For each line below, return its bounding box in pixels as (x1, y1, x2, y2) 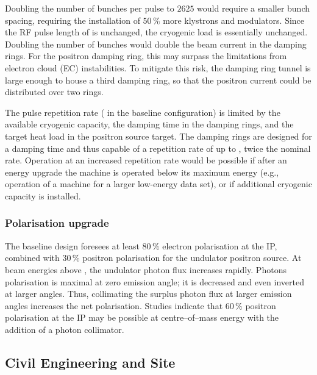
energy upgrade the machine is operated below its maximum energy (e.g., (5, 165, 279, 178)
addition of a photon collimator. (5, 323, 124, 335)
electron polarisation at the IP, (162, 239, 277, 252)
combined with (5, 251, 60, 264)
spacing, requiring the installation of (5, 13, 140, 26)
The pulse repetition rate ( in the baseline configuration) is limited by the (5, 105, 280, 118)
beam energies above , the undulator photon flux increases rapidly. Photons (5, 263, 287, 276)
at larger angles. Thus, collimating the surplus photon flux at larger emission (5, 287, 292, 300)
